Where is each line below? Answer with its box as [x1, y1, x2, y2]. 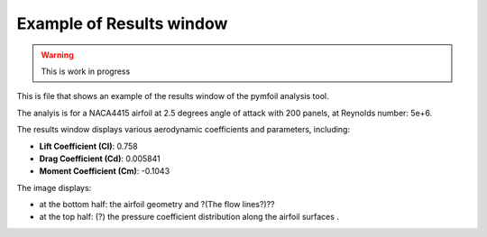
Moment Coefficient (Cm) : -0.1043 [39, 166, 170, 177]
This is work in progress [41, 66, 131, 77]
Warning [41, 50, 74, 60]
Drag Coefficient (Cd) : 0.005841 [39, 153, 161, 164]
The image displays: [16, 182, 92, 193]
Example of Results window [16, 14, 228, 33]
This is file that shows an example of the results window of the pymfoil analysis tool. [16, 91, 329, 102]
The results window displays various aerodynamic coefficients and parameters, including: [16, 124, 351, 135]
